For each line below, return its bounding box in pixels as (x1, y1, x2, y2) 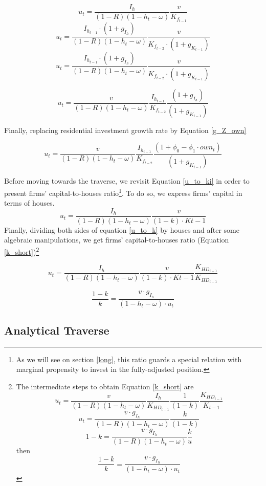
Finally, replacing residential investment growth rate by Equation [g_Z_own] (4, 124, 247, 135)
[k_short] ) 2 (4, 245, 39, 257)
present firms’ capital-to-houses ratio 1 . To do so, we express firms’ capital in (4, 186, 242, 198)
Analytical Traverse (4, 322, 109, 338)
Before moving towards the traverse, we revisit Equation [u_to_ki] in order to (4, 175, 250, 186)
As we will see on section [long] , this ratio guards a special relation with (16, 354, 242, 364)
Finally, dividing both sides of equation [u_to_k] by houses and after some (4, 224, 239, 235)
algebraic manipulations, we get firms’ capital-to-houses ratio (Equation (4, 234, 229, 245)
